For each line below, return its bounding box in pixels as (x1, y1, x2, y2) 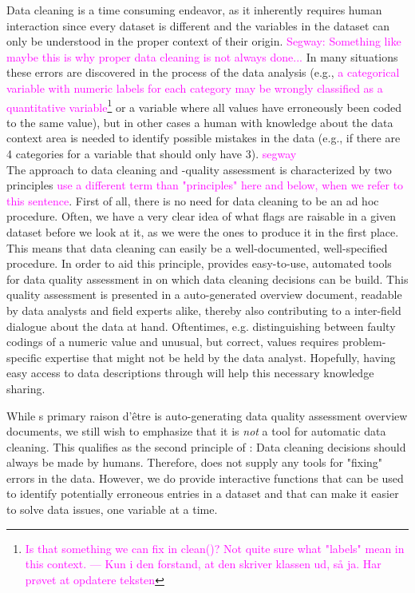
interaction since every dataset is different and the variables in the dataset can (6, 17, 390, 34)
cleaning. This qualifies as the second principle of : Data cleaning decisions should (6, 438, 406, 455)
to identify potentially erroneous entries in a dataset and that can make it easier (6, 485, 399, 502)
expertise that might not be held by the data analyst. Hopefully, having (45, 348, 396, 365)
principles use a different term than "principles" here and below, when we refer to (6, 177, 404, 193)
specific (6, 348, 42, 365)
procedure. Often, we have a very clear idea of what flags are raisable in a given (6, 208, 397, 225)
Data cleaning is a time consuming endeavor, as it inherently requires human (6, 2, 382, 18)
